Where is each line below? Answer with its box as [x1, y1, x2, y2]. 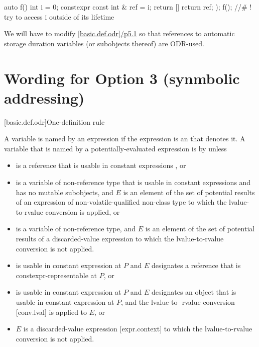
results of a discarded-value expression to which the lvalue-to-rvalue [16, 233, 224, 244]
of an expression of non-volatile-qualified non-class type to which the [16, 197, 227, 207]
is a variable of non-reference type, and [16, 223, 136, 234]
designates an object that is [152, 287, 236, 297]
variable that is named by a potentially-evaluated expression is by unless [4, 143, 227, 153]
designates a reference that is [152, 260, 241, 271]
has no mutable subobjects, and [16, 187, 113, 197]
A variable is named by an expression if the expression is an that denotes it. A [4, 133, 245, 144]
